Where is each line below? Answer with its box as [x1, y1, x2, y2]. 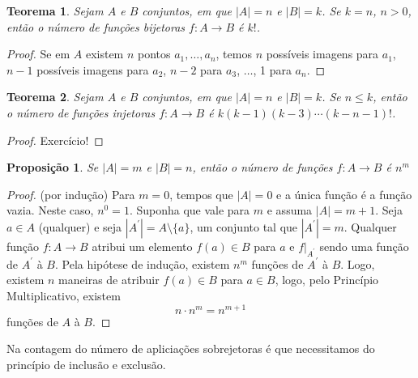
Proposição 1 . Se [6, 159, 99, 176]
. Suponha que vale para [129, 202, 250, 219]
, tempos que [169, 185, 233, 202]
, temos [215, 45, 252, 62]
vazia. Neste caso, [6, 202, 94, 219]
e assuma [267, 202, 313, 219]
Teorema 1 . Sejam [6, 2, 104, 19]
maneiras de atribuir [58, 271, 160, 288]
